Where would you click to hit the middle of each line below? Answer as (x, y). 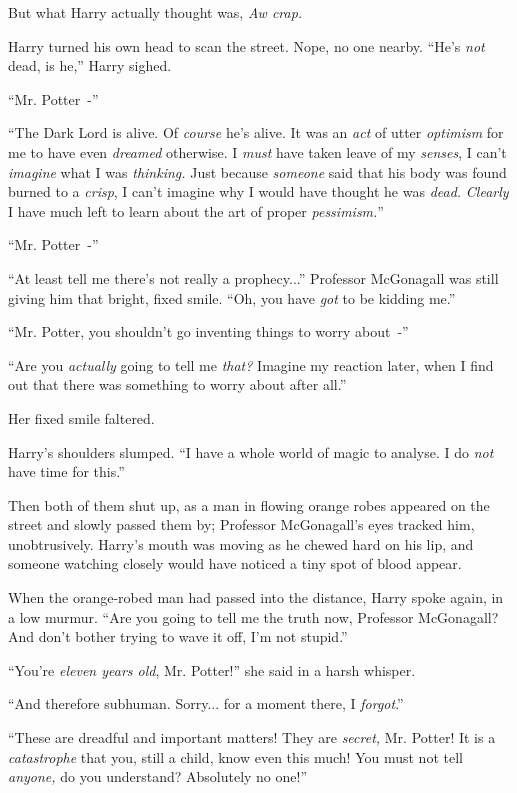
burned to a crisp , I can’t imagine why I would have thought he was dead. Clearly (258, 191)
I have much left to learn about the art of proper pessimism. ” (196, 210)
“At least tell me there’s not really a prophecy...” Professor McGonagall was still (253, 277)
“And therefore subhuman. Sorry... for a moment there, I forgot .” (206, 703)
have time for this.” (66, 471)
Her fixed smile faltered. (81, 417)
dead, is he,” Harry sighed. (90, 65)
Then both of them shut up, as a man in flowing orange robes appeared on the (249, 504)
